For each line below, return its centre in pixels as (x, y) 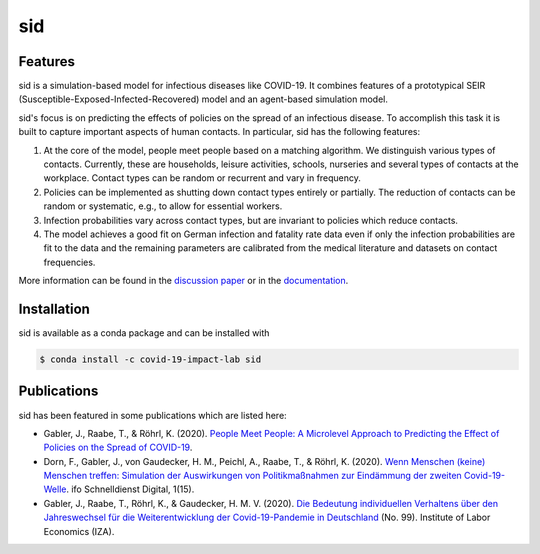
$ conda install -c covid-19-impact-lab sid (150, 359)
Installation (54, 308)
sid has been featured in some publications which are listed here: (152, 415)
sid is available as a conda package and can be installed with (144, 333)
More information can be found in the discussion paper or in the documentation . (183, 281)
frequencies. (69, 262)
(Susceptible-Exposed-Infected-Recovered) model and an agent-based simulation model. (203, 99)
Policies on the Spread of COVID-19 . (118, 447)
